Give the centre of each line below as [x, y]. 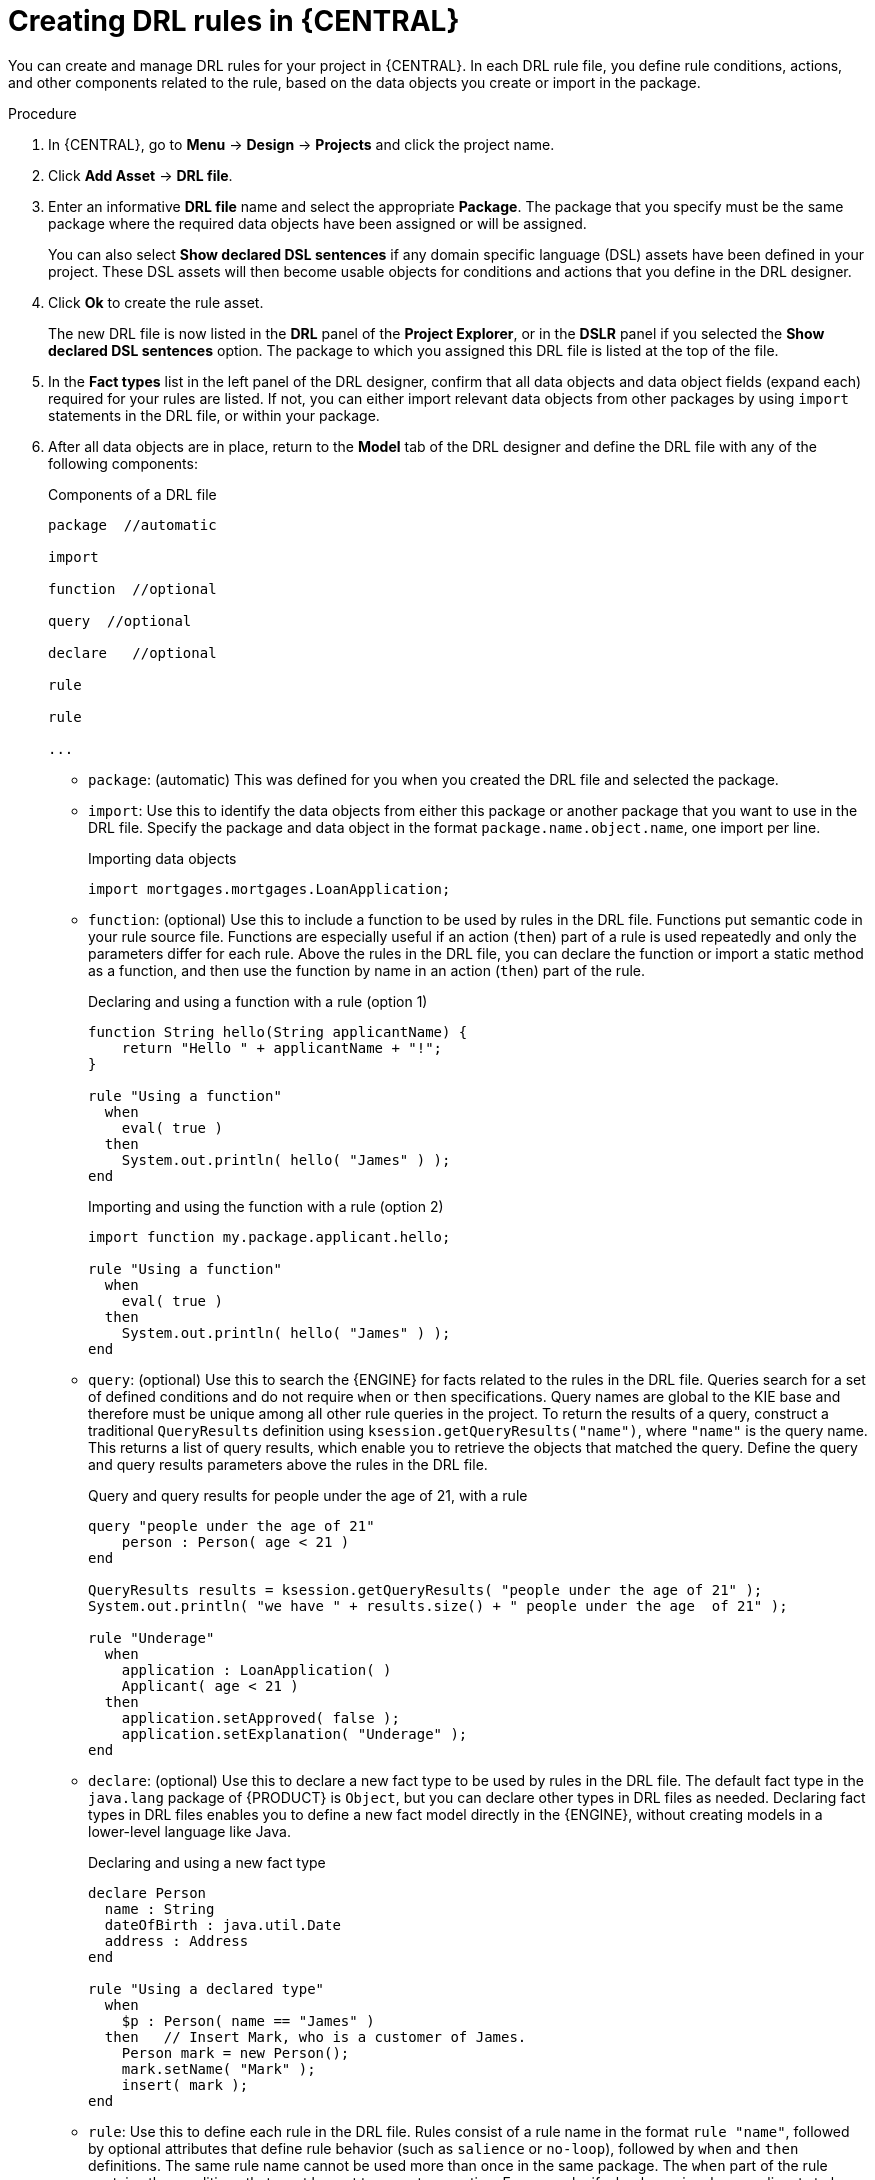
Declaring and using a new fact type [207, 1862]
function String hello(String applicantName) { [278, 1031]
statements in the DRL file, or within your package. [214, 415]
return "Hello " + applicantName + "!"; [282, 1047]
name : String [159, 1908]
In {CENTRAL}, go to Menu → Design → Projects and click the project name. [301, 144]
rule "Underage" [151, 1637]
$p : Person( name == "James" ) [248, 2020]
